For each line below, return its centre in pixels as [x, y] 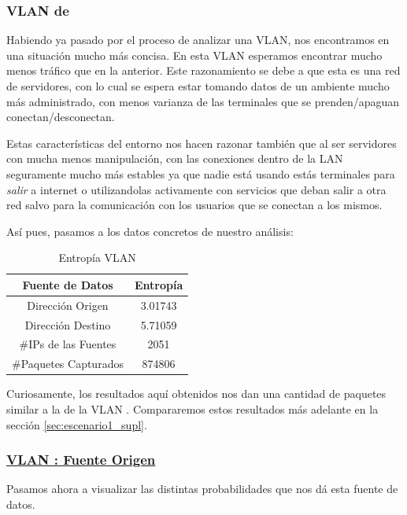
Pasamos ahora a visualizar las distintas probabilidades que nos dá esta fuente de [202, 489]
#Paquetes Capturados [68, 364]
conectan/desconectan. [61, 117]
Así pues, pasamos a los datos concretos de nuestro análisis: [150, 231]
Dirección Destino [68, 324]
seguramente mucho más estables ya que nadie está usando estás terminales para [201, 173]
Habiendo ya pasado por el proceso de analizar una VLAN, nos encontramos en [198, 40]
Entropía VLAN [97, 257]
